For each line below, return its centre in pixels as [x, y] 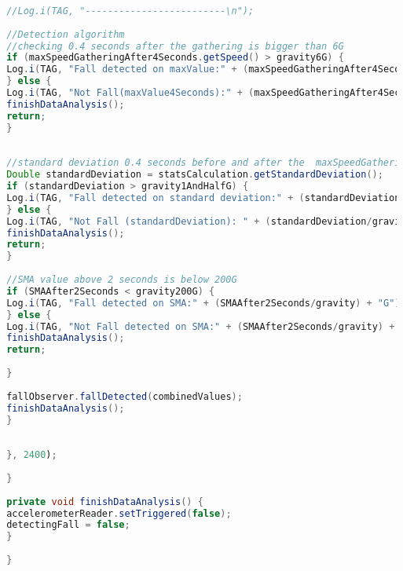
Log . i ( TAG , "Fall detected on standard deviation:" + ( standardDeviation [203, 198]
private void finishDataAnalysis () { [105, 501]
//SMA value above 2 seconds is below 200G [122, 280]
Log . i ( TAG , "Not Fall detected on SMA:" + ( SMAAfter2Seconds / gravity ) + [201, 326]
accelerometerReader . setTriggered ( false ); [119, 513]
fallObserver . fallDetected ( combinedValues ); [125, 396]
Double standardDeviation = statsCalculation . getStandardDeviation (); [195, 175]
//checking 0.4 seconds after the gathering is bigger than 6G [175, 46]
